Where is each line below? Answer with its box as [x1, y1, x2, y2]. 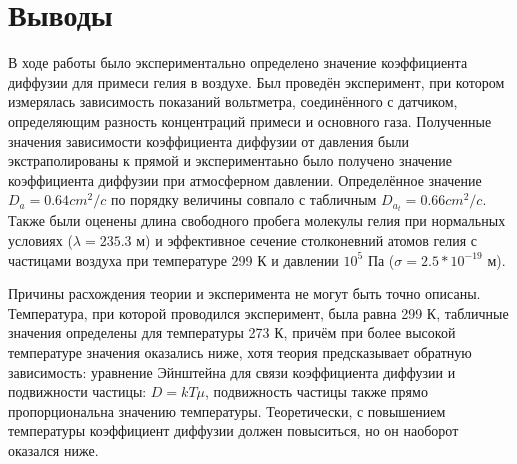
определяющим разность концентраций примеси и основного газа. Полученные [8, 110, 492, 131]
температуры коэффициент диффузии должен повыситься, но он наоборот [8, 420, 459, 441]
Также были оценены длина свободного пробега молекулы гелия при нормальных [8, 210, 506, 231]
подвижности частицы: [8, 381, 147, 402]
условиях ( [8, 229, 73, 250]
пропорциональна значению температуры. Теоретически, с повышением [8, 400, 446, 421]
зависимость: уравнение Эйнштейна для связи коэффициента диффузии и [8, 361, 456, 382]
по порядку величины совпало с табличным [110, 189, 377, 210]
